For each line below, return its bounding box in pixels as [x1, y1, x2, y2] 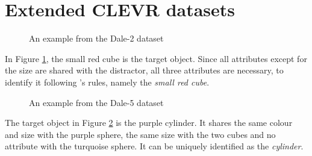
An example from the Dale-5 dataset [29, 96, 164, 108]
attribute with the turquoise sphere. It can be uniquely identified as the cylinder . [5, 140, 304, 152]
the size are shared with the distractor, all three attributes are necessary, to [5, 64, 284, 76]
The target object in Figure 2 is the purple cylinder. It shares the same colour [5, 116, 293, 129]
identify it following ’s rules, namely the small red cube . [5, 75, 210, 88]
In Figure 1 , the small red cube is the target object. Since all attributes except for [5, 52, 307, 64]
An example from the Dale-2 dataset [29, 32, 164, 45]
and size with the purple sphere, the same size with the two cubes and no [5, 128, 276, 140]
